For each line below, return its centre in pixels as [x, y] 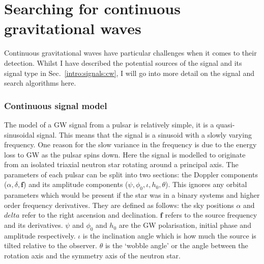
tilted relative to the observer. [51, 245]
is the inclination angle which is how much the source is [169, 235]
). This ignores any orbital [206, 184]
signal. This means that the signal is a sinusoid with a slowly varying [144, 134]
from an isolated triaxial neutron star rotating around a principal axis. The [121, 164]
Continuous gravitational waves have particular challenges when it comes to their [130, 53]
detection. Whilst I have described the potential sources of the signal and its [123, 62]
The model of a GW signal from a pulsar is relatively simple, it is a [109, 124]
